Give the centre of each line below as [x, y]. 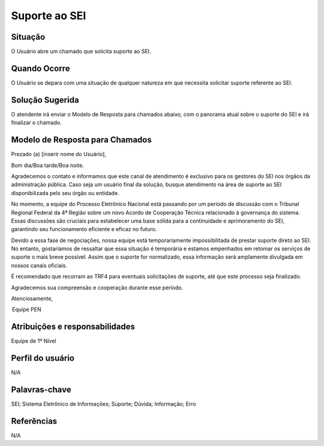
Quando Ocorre [40, 68]
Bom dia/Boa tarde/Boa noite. [47, 165]
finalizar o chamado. [36, 122]
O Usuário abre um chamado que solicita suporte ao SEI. [81, 52]
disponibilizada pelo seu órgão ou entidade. [65, 193]
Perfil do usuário [43, 358]
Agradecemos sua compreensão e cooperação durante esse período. [97, 288]
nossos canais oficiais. [39, 265]
